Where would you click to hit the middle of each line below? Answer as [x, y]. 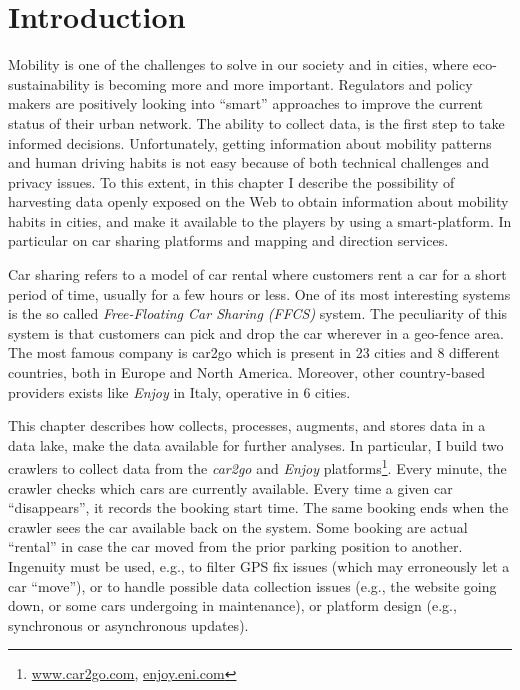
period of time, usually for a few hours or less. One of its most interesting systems [259, 293]
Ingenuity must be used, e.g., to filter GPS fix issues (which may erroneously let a [259, 566]
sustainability [49, 83]
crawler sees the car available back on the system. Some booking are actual [238, 526]
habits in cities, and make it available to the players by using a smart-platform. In [260, 220]
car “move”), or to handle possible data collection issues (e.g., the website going [252, 585]
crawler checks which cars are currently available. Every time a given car [230, 487]
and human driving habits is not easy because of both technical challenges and [249, 162]
